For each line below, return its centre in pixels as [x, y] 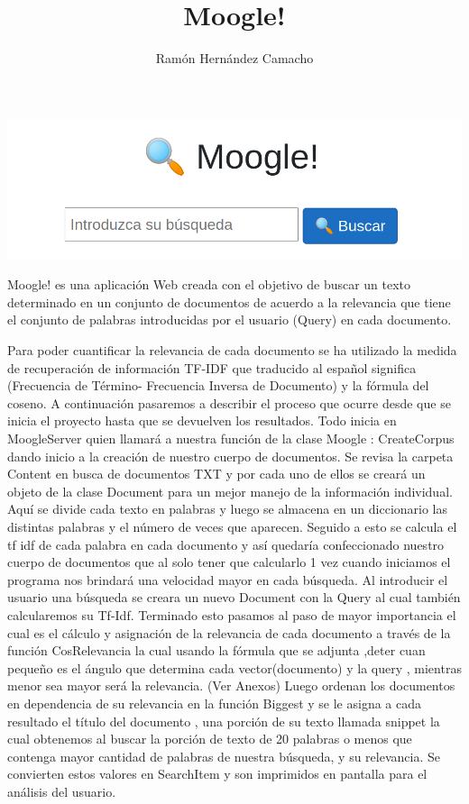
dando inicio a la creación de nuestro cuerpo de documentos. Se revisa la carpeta [230, 456]
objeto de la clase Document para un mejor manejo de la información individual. [230, 491]
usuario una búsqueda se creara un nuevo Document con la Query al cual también [234, 597]
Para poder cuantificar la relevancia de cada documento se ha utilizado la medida [232, 350]
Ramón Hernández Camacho [234, 58]
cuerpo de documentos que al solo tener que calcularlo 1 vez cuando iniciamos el [229, 562]
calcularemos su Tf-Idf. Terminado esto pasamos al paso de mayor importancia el [232, 614]
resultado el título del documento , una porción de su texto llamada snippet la [224, 721]
